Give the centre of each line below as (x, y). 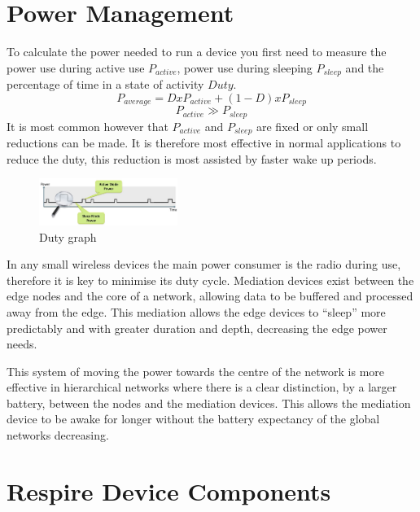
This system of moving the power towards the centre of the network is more (196, 371)
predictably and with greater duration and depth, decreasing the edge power (197, 328)
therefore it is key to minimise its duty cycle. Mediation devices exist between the (210, 280)
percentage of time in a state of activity (105, 84)
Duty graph (68, 236)
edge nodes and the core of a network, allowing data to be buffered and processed (210, 296)
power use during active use (76, 67)
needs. (22, 344)
